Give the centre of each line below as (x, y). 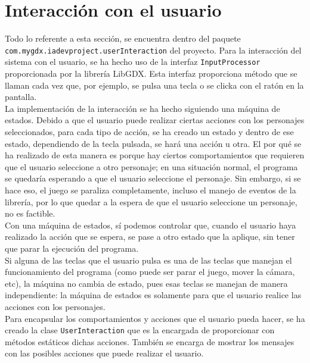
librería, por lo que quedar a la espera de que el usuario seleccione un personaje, (151, 201)
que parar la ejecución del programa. (72, 248)
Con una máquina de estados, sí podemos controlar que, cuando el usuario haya (151, 225)
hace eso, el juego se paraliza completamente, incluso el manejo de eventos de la (151, 190)
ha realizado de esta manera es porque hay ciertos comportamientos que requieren (155, 155)
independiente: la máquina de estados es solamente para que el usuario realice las (153, 295)
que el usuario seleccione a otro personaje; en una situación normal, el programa (151, 166)
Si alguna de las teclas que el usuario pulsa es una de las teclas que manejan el (148, 260)
